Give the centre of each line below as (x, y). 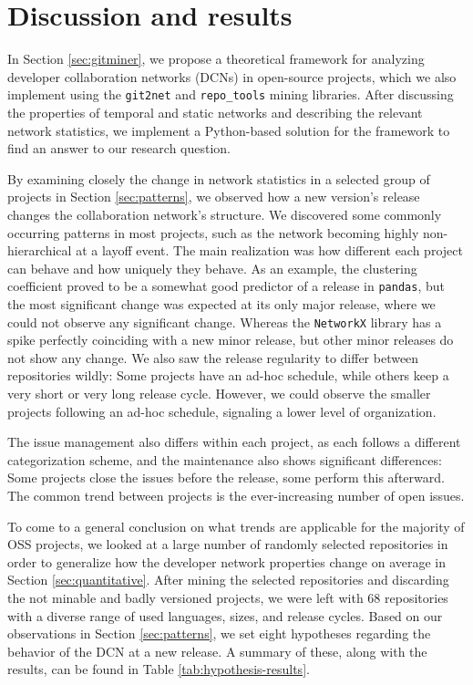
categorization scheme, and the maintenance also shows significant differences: (225, 459)
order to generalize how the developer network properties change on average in (227, 561)
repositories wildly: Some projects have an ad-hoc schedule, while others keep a (228, 375)
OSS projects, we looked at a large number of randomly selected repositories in (228, 544)
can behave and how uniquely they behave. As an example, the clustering (212, 268)
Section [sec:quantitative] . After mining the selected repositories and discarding (228, 580)
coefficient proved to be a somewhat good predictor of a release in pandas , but (226, 286)
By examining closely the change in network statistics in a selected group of (219, 178)
